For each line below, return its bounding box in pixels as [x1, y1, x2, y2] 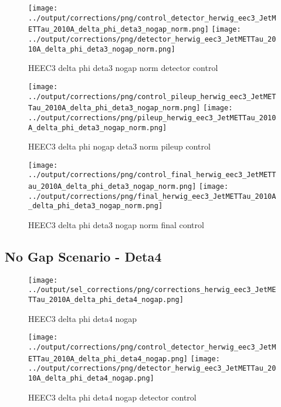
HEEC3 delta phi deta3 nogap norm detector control [28, 62, 218, 74]
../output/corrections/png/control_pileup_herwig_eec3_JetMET [28, 92, 276, 101]
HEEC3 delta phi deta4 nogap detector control [28, 391, 197, 403]
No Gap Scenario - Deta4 [5, 247, 162, 266]
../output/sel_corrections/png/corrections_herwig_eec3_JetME [28, 286, 276, 294]
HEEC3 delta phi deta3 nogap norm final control [28, 219, 204, 231]
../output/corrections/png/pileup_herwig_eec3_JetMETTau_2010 [28, 113, 276, 122]
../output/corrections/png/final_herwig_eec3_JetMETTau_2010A [28, 192, 276, 201]
